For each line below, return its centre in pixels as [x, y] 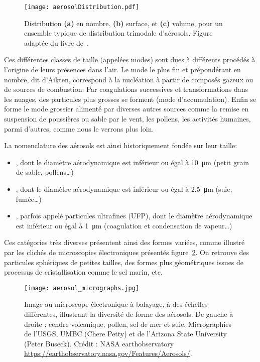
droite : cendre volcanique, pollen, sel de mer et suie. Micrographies [128, 324]
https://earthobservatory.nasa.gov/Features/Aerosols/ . [108, 353]
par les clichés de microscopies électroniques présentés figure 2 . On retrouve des [127, 252]
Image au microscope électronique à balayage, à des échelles [116, 304]
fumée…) [29, 199]
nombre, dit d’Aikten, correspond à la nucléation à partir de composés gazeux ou [129, 79]
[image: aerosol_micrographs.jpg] [82, 288]
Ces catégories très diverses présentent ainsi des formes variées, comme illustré [124, 242]
